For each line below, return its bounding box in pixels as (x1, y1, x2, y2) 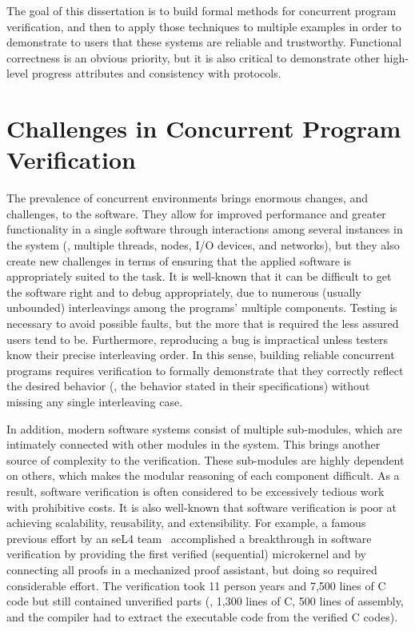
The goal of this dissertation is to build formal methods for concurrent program (6, 2, 397, 18)
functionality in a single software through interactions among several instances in (6, 221, 403, 238)
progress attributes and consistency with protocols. (31, 65, 281, 82)
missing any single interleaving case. (6, 393, 183, 409)
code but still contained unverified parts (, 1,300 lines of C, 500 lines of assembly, (6, 593, 404, 609)
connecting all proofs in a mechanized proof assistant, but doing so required (6, 561, 377, 577)
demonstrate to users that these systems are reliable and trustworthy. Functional (6, 34, 402, 50)
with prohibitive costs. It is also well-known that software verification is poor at (6, 498, 397, 515)
